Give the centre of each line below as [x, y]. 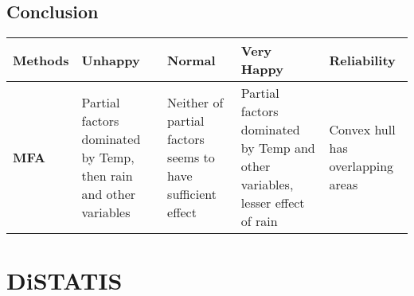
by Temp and [278, 148]
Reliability [362, 60]
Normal [191, 60]
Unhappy [111, 60]
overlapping [361, 166]
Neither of [195, 102]
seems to [191, 157]
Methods [41, 60]
